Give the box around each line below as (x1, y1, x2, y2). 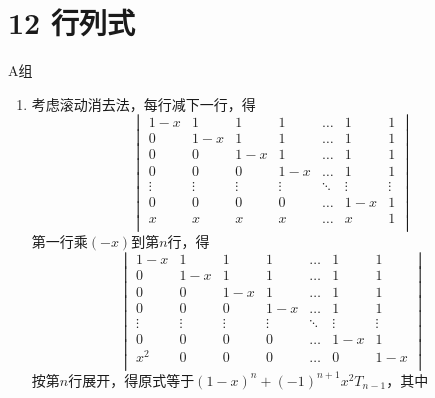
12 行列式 (8, 2, 135, 43)
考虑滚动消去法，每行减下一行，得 (31, 93, 256, 114)
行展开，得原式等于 (68, 369, 195, 390)
